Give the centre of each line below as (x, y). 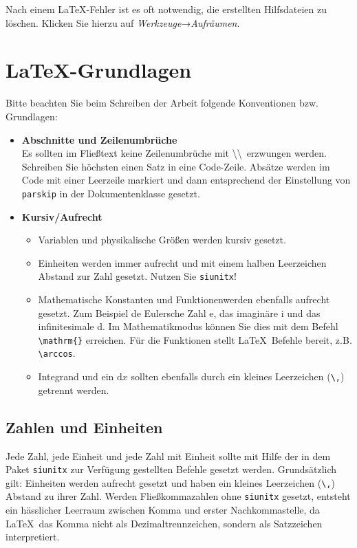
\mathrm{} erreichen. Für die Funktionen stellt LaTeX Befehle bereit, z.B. (195, 339)
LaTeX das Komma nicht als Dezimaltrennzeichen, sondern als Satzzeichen (164, 523)
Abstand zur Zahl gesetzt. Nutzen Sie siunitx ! (137, 276)
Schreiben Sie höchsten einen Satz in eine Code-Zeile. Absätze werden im (176, 166)
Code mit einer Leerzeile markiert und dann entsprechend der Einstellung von (186, 180)
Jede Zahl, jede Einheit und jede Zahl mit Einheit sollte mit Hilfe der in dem (168, 456)
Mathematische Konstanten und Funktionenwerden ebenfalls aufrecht (184, 299)
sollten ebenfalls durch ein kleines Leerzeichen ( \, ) (238, 376)
